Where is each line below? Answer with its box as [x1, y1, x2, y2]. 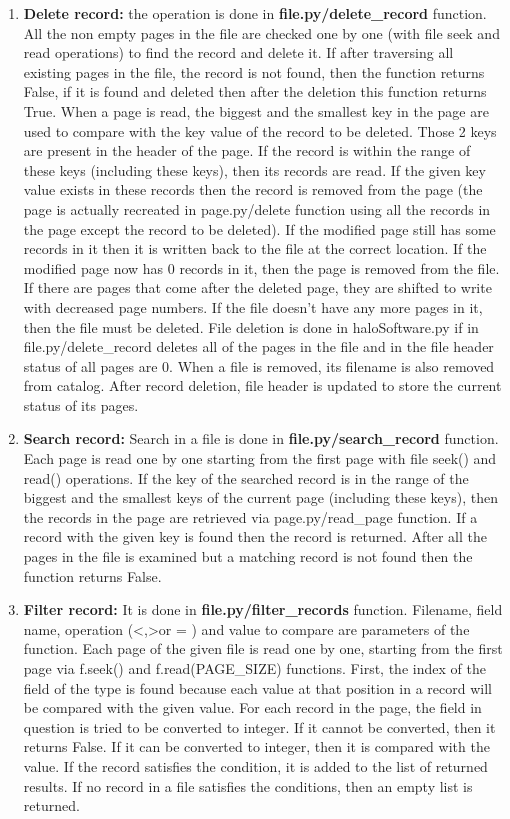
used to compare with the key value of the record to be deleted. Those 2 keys [23, 120, 497, 141]
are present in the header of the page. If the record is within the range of [23, 140, 471, 161]
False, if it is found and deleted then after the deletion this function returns [23, 81, 487, 102]
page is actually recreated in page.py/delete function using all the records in [23, 198, 491, 219]
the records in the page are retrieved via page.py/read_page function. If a [23, 506, 478, 527]
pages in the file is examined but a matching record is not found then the [23, 546, 473, 567]
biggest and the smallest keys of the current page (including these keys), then [23, 487, 498, 508]
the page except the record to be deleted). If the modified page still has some [23, 218, 496, 239]
